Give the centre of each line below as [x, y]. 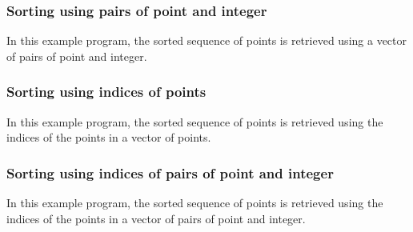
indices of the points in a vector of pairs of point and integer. [156, 218]
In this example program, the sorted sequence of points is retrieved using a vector [206, 40]
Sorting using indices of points [106, 92]
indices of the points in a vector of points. [109, 137]
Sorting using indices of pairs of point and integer [170, 172]
